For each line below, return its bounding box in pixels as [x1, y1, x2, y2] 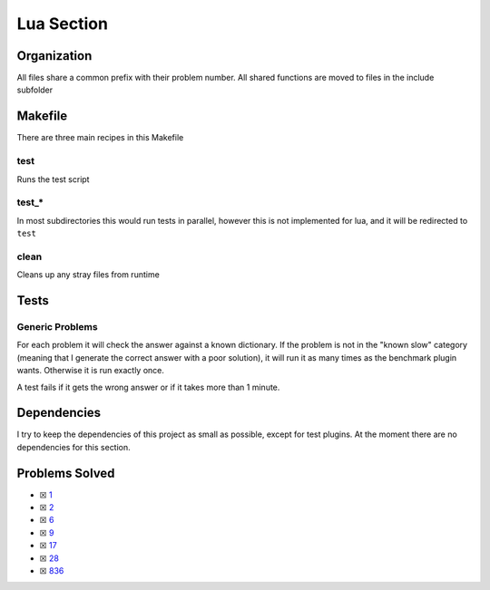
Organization [16, 48, 93, 63]
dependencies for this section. [16, 441, 131, 452]
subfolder [16, 84, 54, 95]
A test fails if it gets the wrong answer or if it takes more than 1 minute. [16, 382, 280, 392]
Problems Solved [16, 465, 115, 480]
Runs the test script [16, 173, 90, 185]
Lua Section [16, 14, 109, 34]
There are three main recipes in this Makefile [16, 132, 184, 143]
